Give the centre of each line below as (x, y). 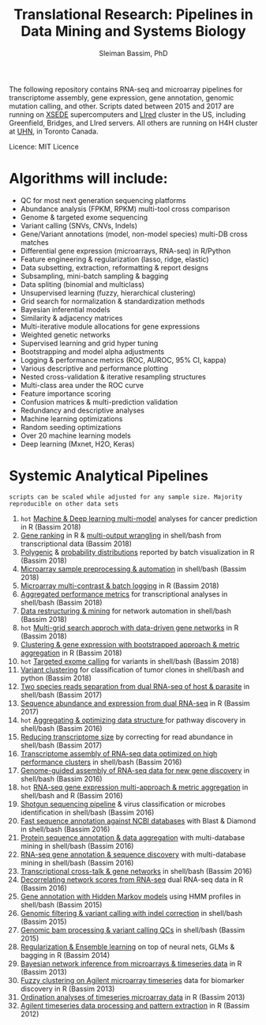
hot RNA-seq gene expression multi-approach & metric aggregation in (134, 787)
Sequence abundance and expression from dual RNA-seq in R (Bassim (135, 703)
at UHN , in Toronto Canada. (54, 131)
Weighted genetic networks (65, 334)
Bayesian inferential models (65, 309)
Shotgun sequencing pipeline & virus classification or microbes (123, 804)
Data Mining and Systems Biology (133, 31)
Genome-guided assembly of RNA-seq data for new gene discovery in (135, 770)
